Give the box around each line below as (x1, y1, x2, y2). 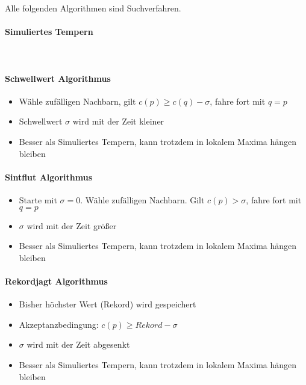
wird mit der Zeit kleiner (72, 115, 164, 128)
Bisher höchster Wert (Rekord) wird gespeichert (19, 298, 196, 310)
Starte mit (19, 193, 57, 206)
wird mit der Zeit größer (27, 219, 117, 232)
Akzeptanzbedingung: (19, 318, 99, 330)
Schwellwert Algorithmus (5, 72, 111, 84)
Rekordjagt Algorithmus (5, 274, 108, 287)
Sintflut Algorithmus (5, 170, 92, 183)
